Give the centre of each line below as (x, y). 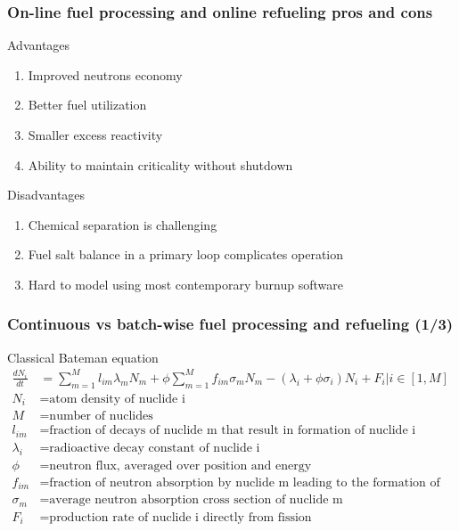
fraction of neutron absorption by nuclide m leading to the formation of (245, 482)
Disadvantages (46, 195)
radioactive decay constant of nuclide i (155, 448)
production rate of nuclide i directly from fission (180, 517)
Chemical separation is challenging (123, 224)
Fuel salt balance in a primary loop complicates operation (186, 254)
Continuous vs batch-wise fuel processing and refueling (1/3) (230, 324)
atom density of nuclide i (117, 399)
